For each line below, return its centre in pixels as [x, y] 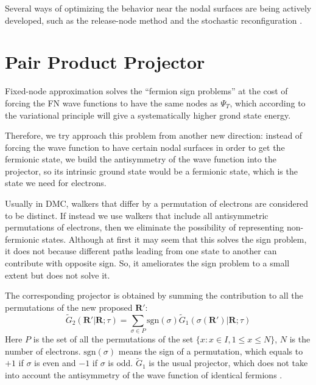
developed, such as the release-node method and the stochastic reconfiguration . [154, 20]
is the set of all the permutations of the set [113, 338]
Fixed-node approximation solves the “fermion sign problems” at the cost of [146, 91]
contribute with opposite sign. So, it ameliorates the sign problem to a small [147, 263]
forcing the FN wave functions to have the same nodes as [111, 102]
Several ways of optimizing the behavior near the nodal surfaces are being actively [158, 8]
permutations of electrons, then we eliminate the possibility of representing [145, 227]
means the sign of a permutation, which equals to [211, 351]
